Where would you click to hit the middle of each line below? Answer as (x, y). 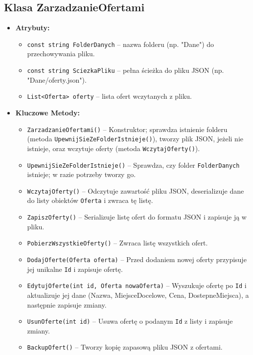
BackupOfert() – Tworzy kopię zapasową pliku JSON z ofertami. (125, 347)
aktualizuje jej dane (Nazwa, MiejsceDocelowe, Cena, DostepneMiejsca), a (138, 295)
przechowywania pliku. (61, 54)
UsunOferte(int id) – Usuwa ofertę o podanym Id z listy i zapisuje (130, 321)
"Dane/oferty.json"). (57, 79)
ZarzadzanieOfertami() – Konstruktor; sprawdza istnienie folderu (127, 129)
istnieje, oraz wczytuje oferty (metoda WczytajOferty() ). (114, 148)
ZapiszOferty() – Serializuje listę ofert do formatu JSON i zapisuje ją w (137, 217)
